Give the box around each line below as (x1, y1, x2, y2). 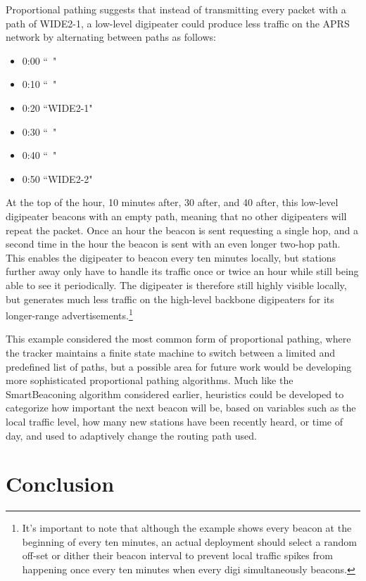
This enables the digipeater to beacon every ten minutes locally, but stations (6, 250, 336, 264)
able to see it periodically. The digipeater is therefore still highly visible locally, (6, 277, 347, 292)
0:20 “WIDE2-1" (22, 100, 93, 115)
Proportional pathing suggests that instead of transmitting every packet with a (6, 2, 346, 16)
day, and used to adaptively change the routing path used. (6, 428, 257, 442)
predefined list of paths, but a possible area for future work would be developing (6, 359, 352, 373)
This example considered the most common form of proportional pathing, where (6, 331, 351, 346)
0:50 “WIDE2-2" (22, 171, 93, 186)
